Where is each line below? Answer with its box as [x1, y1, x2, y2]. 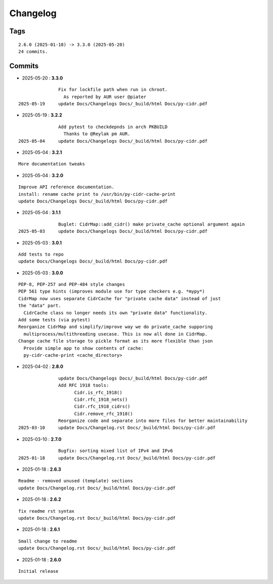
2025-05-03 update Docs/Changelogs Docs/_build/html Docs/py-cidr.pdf [18, 228, 208, 234]
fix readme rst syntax [18, 508, 75, 514]
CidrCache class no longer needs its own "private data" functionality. [23, 310, 208, 316]
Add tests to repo [18, 251, 64, 257]
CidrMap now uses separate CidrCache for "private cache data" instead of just [18, 296, 221, 301]
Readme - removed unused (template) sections [18, 478, 133, 484]
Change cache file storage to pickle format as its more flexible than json [18, 338, 213, 344]
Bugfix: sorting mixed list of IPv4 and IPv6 [58, 448, 173, 454]
